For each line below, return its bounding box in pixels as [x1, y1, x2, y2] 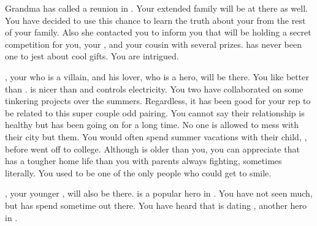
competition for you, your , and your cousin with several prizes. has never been [5, 37, 302, 50]
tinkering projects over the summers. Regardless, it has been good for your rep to [5, 94, 311, 107]
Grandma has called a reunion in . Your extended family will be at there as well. [5, 2, 308, 14]
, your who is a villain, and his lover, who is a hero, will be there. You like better [5, 70, 309, 83]
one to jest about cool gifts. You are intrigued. [5, 50, 179, 62]
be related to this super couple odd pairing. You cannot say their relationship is [5, 106, 305, 119]
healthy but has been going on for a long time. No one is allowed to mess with [5, 118, 299, 131]
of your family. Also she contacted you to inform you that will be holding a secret [5, 26, 311, 39]
